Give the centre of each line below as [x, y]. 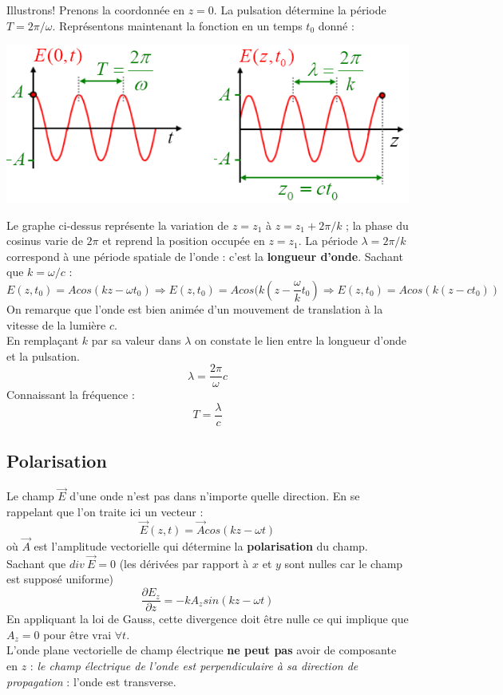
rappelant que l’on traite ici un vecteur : [105, 512]
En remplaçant [43, 340]
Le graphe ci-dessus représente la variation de [118, 225]
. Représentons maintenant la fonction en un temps [177, 25]
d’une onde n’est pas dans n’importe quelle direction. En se [215, 496]
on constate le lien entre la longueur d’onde [301, 340]
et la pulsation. [43, 355]
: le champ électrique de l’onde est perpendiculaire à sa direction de [194, 665]
